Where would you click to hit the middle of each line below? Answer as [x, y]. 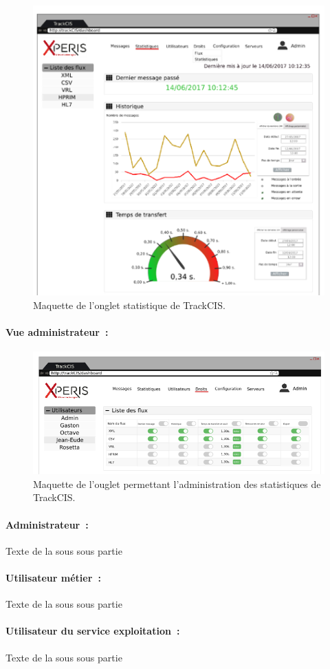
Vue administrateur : [57, 331]
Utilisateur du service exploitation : [93, 631]
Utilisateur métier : [53, 578]
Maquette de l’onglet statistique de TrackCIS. [129, 305]
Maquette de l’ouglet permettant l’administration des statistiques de [177, 484]
